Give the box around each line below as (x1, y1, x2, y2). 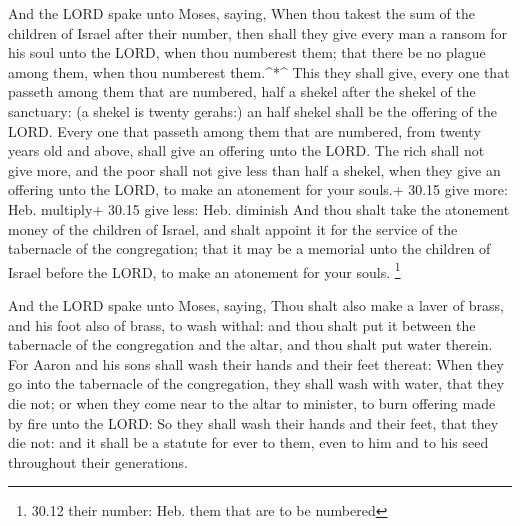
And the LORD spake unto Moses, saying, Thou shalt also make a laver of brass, (8, 294, 504, 315)
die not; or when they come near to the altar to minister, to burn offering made (8, 392, 496, 413)
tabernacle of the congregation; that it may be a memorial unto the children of (8, 238, 491, 259)
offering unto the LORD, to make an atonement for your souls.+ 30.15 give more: (8, 179, 508, 200)
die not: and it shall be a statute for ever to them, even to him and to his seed (8, 432, 489, 453)
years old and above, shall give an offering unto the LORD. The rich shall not (8, 140, 485, 161)
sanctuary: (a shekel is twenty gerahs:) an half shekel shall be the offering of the (8, 100, 497, 121)
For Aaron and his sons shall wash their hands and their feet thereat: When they (8, 353, 504, 374)
